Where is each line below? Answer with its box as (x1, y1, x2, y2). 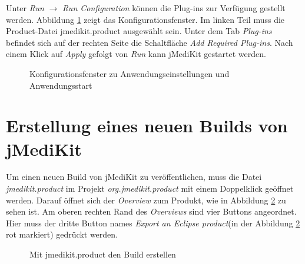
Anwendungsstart (29, 79, 92, 91)
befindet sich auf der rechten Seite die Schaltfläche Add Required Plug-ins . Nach (6, 36, 293, 48)
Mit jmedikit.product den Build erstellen (29, 248, 176, 260)
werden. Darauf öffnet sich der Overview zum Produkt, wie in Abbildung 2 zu (6, 193, 286, 206)
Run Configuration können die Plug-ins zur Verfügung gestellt (62, 2, 286, 14)
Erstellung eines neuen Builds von (6, 113, 288, 138)
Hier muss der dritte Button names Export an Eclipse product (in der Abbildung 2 (6, 216, 300, 229)
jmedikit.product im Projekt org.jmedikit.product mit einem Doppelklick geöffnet (6, 182, 294, 195)
